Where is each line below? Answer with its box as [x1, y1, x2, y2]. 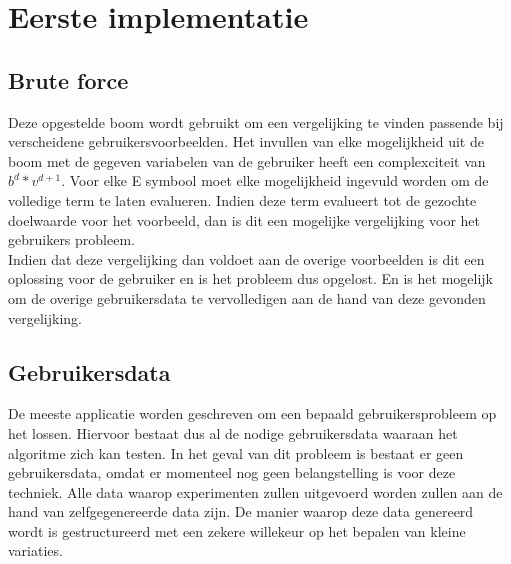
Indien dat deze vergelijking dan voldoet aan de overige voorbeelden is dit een [8, 248, 485, 269]
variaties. [8, 540, 63, 561]
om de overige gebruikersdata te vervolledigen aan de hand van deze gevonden [8, 287, 486, 308]
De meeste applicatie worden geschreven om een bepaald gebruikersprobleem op [8, 403, 497, 424]
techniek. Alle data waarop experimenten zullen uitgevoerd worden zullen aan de [8, 481, 503, 502]
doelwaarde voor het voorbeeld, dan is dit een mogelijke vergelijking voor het [8, 209, 481, 230]
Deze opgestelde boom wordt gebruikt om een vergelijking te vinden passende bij [8, 111, 504, 132]
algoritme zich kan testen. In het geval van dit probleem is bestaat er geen [8, 442, 464, 463]
